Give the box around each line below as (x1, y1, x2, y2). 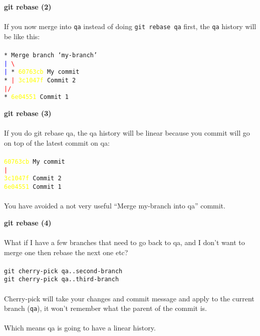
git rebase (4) (4, 217, 52, 228)
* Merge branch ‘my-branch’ (4, 52, 98, 59)
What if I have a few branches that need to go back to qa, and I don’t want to (4, 237, 245, 247)
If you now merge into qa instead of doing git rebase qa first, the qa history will (4, 21, 256, 32)
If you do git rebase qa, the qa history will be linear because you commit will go (4, 128, 250, 138)
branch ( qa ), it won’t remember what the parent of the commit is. (4, 303, 207, 313)
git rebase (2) (4, 2, 52, 12)
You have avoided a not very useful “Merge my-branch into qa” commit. (4, 200, 225, 211)
